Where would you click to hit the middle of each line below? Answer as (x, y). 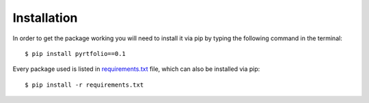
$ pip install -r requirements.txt (84, 85)
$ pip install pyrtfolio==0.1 (76, 54)
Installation (45, 18)
